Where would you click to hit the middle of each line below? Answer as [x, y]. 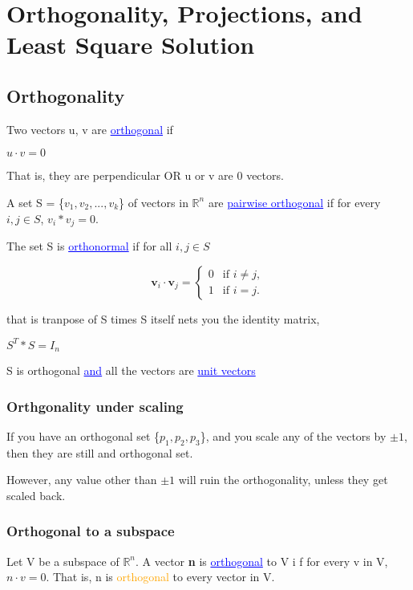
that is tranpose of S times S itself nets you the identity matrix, [163, 318]
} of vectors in [154, 202]
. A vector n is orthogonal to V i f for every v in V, [262, 561]
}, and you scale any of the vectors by [293, 435]
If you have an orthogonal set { [83, 435]
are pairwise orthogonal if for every [294, 202]
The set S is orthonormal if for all [89, 246]
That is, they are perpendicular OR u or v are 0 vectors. [145, 175]
